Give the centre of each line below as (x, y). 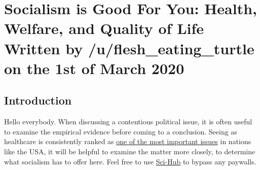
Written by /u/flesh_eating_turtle (129, 48)
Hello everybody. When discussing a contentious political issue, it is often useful (128, 122)
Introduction (38, 100)
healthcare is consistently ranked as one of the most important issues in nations (128, 141)
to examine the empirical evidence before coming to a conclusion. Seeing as (121, 131)
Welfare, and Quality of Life (104, 28)
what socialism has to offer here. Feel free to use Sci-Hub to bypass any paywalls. (130, 161)
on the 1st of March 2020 (94, 68)
